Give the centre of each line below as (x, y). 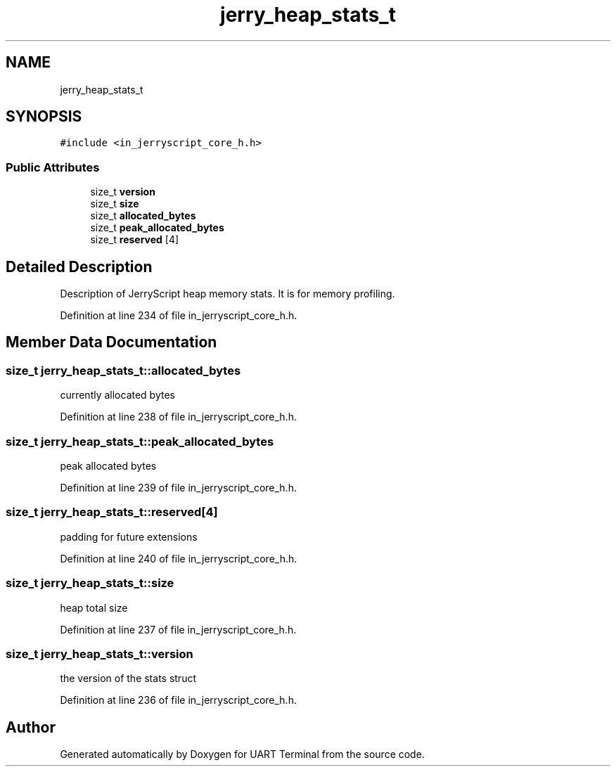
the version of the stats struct (128, 678)
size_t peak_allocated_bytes (157, 228)
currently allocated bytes (117, 395)
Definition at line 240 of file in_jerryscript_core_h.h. (179, 558)
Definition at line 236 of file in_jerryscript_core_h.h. (178, 700)
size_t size (115, 204)
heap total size (94, 607)
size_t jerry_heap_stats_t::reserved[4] (112, 512)
